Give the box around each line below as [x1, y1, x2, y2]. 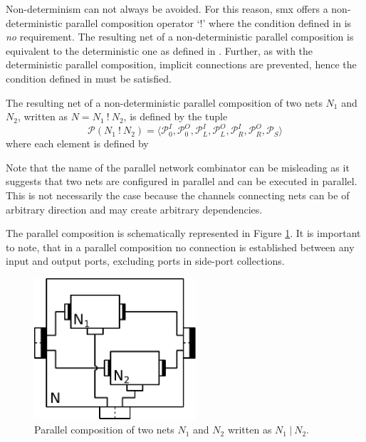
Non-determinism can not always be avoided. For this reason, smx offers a [6, 1, 328, 16]
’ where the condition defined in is [202, 15, 352, 30]
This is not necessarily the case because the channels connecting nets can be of [6, 188, 350, 203]
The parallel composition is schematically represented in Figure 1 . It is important [6, 226, 361, 241]
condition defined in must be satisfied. [6, 70, 172, 85]
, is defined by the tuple [123, 109, 228, 124]
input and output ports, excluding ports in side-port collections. [6, 253, 285, 268]
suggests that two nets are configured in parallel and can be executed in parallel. [6, 174, 357, 189]
